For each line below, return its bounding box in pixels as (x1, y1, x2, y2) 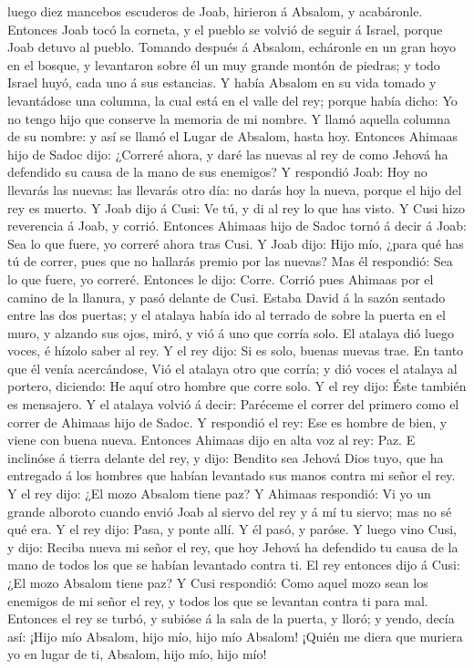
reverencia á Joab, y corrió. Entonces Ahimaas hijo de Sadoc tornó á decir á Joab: (7, 216, 467, 235)
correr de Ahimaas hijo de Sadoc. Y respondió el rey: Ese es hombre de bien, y (7, 412, 448, 431)
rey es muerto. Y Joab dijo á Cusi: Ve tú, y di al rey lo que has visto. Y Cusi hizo (7, 198, 465, 217)
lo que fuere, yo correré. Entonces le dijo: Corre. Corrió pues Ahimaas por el (7, 269, 434, 288)
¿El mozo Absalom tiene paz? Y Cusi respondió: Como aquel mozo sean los (7, 573, 428, 592)
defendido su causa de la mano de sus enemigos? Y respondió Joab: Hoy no (7, 162, 428, 181)
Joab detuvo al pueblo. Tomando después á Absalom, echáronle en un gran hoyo (7, 37, 457, 57)
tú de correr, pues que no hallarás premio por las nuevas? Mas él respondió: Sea (7, 252, 453, 271)
